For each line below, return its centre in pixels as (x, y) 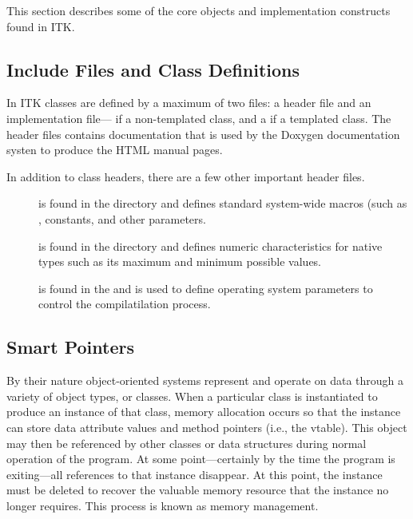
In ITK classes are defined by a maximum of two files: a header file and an (189, 103)
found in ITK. (41, 26)
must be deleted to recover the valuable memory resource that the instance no (198, 490)
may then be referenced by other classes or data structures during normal (187, 443)
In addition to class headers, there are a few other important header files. (186, 176)
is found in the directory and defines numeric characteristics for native (210, 246)
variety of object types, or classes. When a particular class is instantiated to (192, 396)
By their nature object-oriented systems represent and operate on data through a (205, 380)
